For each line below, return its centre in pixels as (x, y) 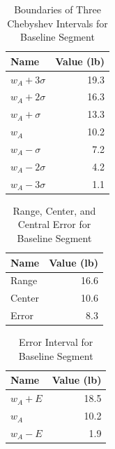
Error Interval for (56, 342)
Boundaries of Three (58, 9)
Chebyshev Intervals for (58, 23)
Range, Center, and (54, 210)
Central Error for (54, 224)
